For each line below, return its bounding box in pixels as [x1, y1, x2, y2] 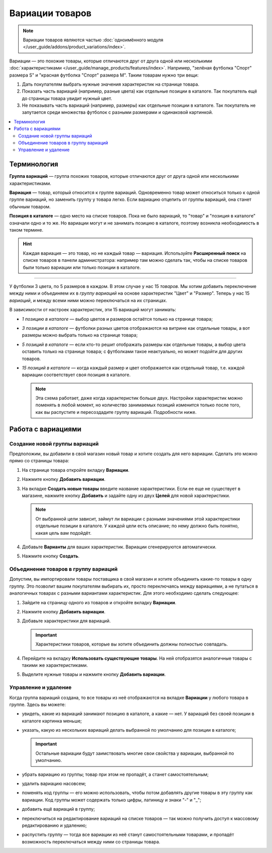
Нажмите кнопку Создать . [22, 553, 80, 559]
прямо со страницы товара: [9, 458, 70, 464]
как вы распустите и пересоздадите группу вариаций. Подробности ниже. [35, 409, 196, 415]
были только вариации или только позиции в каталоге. [23, 264, 141, 270]
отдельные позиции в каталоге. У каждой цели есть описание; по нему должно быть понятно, [35, 523, 239, 529]
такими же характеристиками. [22, 662, 88, 668]
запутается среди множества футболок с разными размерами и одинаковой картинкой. [22, 109, 214, 115]
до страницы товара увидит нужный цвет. [22, 95, 112, 101]
